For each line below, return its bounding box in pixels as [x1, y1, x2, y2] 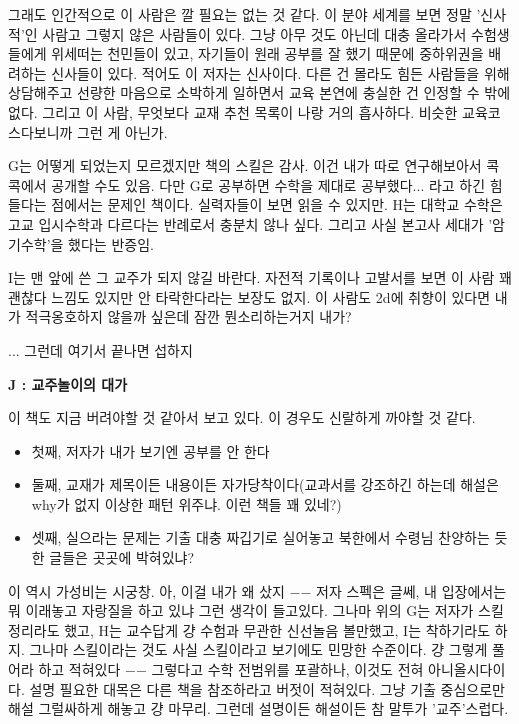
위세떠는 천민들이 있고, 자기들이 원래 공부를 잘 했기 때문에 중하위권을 [51, 43, 484, 64]
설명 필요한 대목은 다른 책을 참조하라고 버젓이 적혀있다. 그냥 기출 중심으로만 [29, 678, 505, 699]
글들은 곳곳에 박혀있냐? [49, 547, 195, 568]
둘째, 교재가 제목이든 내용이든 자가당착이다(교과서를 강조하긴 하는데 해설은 [31, 474, 499, 495]
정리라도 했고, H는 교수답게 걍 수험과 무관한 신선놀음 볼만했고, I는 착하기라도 [8, 619, 491, 640]
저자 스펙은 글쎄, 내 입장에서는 [316, 580, 507, 601]
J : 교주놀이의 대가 [8, 373, 128, 394]
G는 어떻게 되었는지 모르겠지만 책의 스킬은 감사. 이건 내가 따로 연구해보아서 [8, 155, 482, 176]
